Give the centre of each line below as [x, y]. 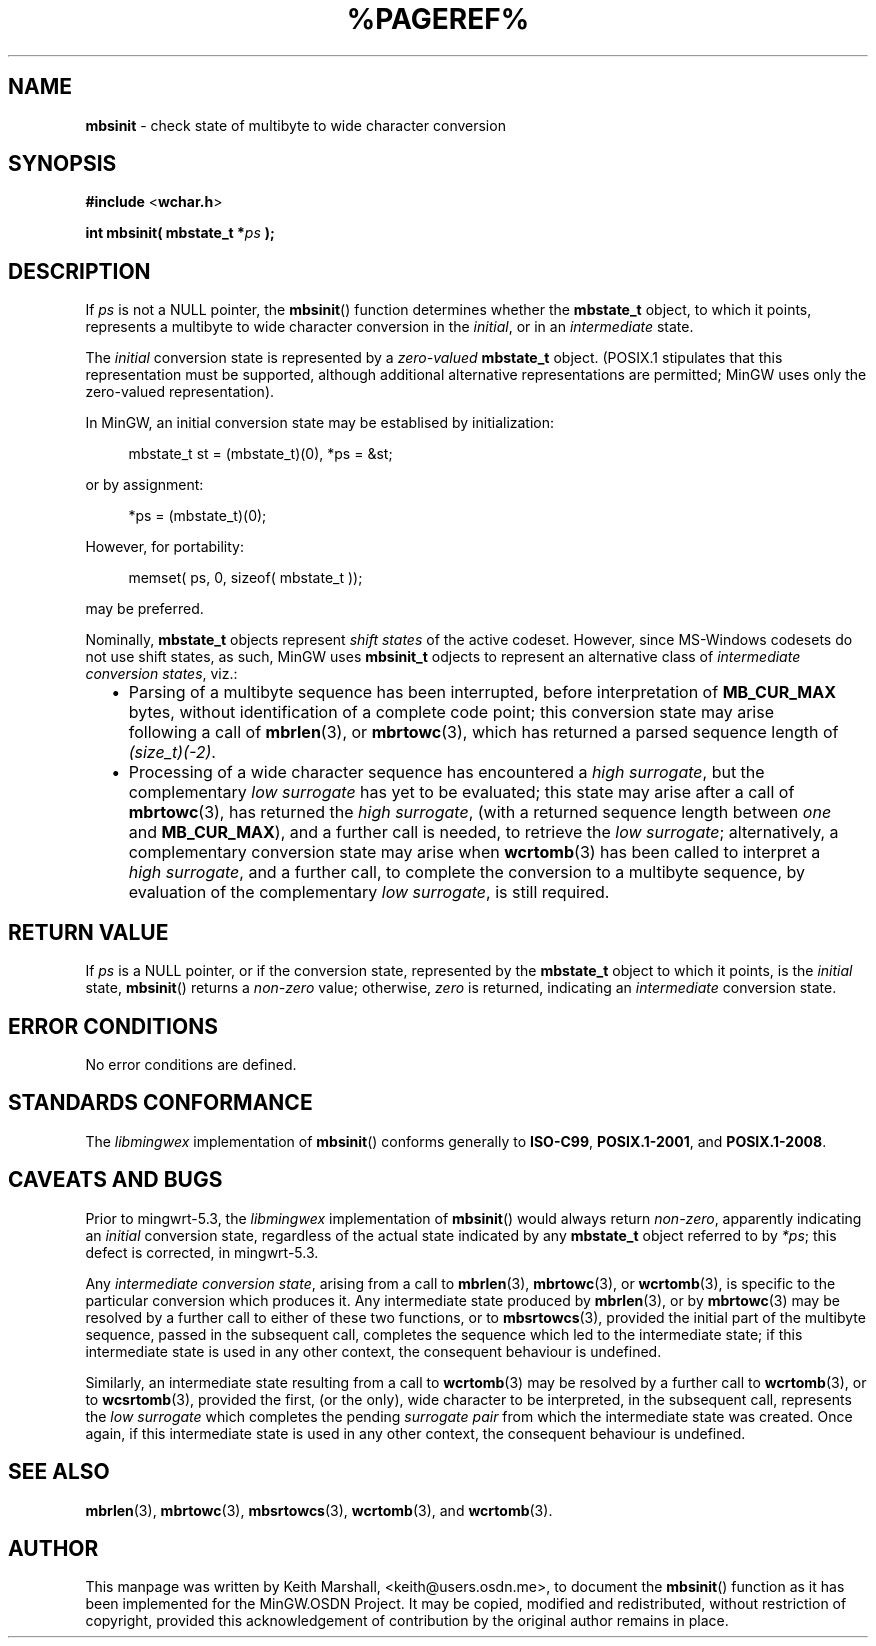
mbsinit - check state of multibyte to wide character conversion [295, 125]
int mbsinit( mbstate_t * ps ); [180, 233]
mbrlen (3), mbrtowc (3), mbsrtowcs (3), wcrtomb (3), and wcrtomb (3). [319, 1510]
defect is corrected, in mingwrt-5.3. [202, 1252]
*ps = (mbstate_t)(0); [197, 516]
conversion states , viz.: [161, 674]
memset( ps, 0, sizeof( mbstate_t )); [245, 578]
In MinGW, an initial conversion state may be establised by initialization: [320, 423]
